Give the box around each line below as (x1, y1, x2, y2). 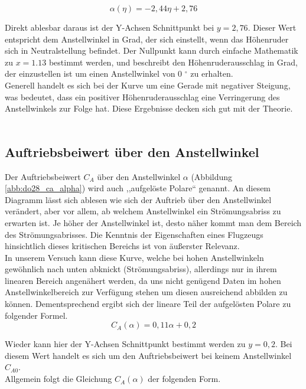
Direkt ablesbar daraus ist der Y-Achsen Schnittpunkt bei (5, 21, 214, 33)
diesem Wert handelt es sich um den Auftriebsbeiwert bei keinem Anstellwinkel (5, 349, 292, 361)
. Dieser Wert (248, 21, 297, 33)
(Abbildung (191, 170, 233, 182)
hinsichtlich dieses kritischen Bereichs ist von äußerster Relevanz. (5, 240, 240, 252)
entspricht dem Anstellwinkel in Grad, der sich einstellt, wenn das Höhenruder (5, 32, 289, 45)
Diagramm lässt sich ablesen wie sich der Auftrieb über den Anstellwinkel (5, 193, 272, 205)
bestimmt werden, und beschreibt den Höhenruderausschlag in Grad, (48, 55, 298, 68)
